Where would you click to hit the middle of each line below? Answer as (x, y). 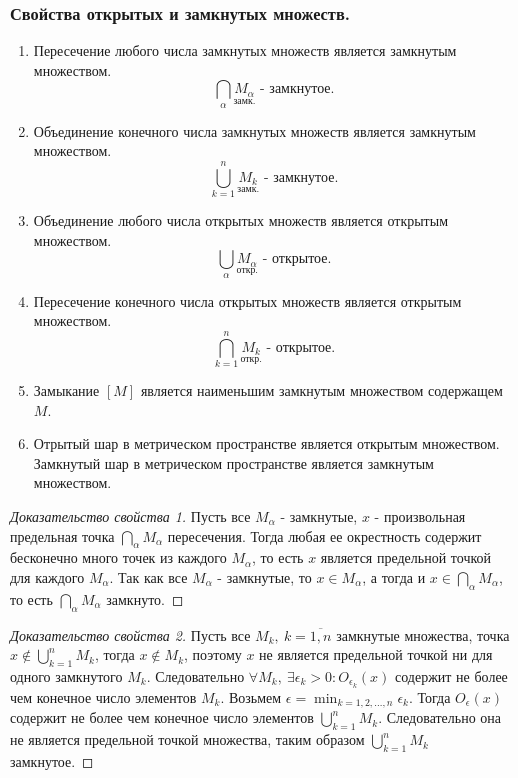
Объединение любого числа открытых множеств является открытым (240, 220)
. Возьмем (251, 696)
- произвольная (420, 515)
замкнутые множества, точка (423, 634)
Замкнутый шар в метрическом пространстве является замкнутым (233, 462)
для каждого (47, 576)
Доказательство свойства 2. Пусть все (130, 634)
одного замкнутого (66, 675)
